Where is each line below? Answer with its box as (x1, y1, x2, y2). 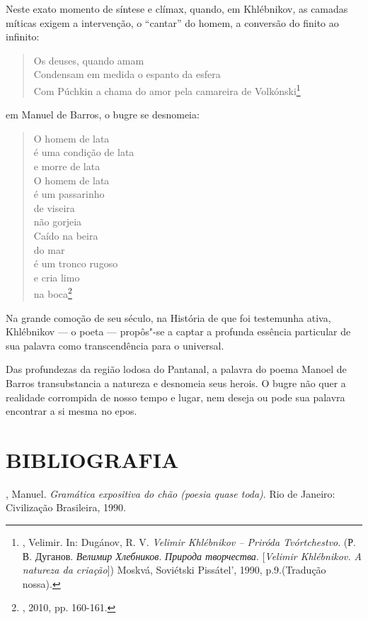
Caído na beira (33, 228, 98, 242)
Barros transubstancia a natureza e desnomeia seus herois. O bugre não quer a (6, 375, 346, 390)
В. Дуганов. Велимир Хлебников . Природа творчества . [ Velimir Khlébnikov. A (22, 548, 362, 563)
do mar (33, 242, 65, 257)
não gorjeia (33, 214, 82, 229)
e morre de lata (33, 159, 100, 173)
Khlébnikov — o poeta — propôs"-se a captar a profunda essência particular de (6, 324, 351, 339)
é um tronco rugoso (33, 256, 118, 271)
